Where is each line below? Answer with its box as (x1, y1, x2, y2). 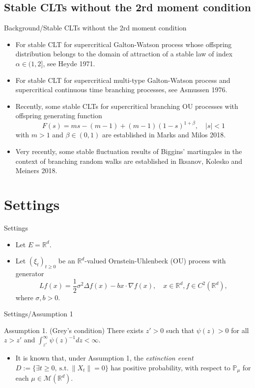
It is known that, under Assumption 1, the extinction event (15, 353, 194, 363)
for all (231, 325, 249, 335)
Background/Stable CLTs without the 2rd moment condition (4, 23, 187, 33)
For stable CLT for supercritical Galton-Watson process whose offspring (15, 39, 232, 49)
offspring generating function (15, 110, 102, 121)
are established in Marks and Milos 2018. (102, 129, 226, 140)
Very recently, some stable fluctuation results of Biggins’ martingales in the (15, 146, 242, 156)
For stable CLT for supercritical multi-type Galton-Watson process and (15, 75, 230, 85)
